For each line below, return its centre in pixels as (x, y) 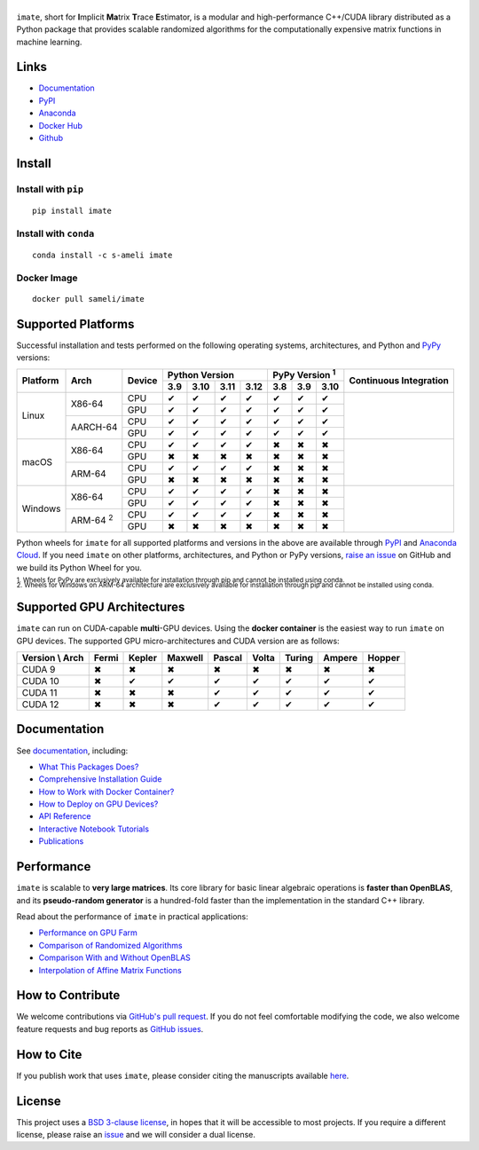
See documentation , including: (72, 751)
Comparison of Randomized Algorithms (110, 945)
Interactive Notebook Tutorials (94, 829)
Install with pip (50, 189)
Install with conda (55, 233)
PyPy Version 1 (304, 374)
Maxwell (185, 658)
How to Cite (49, 1055)
